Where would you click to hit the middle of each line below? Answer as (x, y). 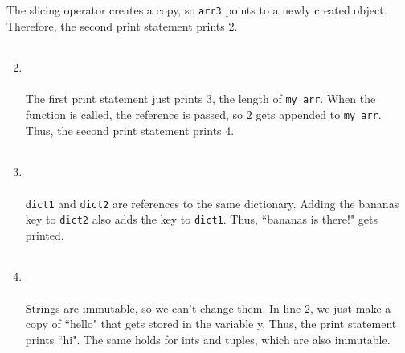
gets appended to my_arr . (319, 115)
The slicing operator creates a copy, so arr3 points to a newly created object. (197, 10)
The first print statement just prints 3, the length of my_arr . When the (200, 99)
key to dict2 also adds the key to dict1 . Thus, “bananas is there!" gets (201, 219)
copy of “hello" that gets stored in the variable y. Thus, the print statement (211, 324)
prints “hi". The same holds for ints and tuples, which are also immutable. (208, 339)
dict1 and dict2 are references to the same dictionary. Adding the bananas (212, 203)
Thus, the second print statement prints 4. (130, 130)
